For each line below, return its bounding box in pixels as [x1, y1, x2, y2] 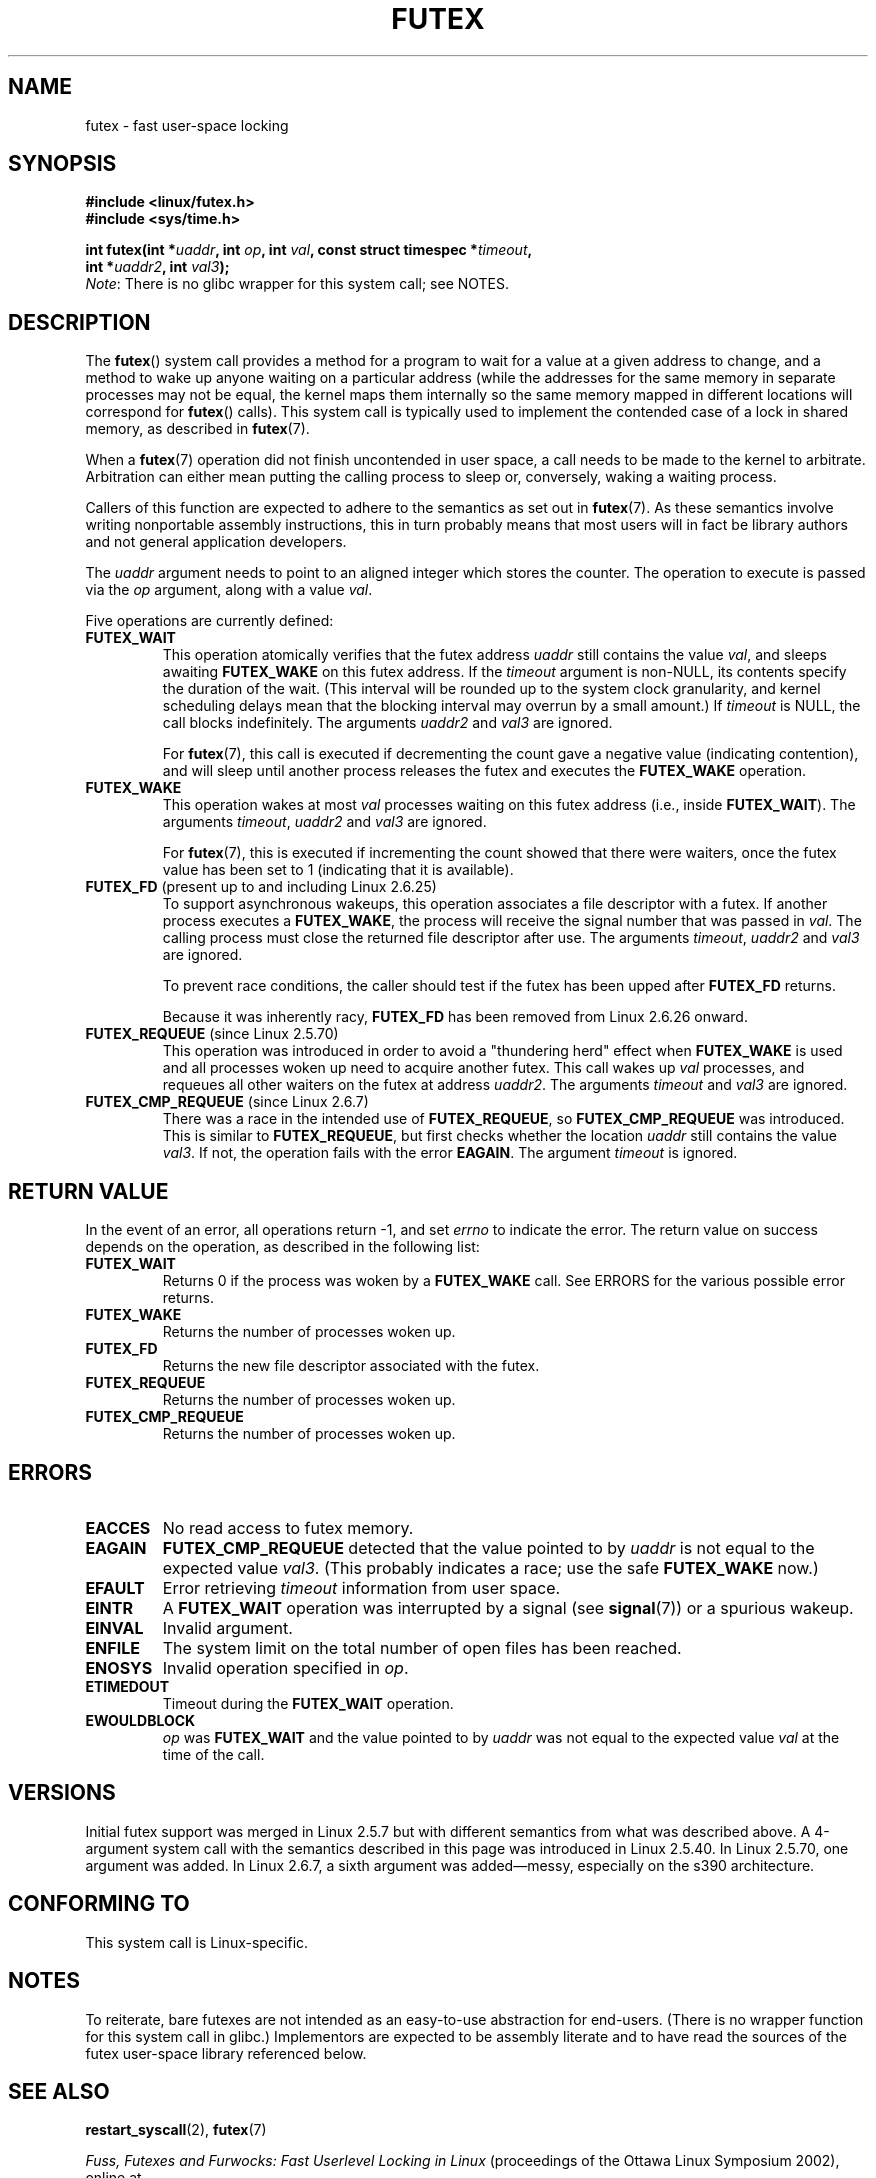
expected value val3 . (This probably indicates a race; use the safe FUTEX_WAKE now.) [162, 1557, 819, 1578]
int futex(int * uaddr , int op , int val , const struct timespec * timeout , [85, 241, 533, 259]
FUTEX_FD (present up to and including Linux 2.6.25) [85, 878, 437, 896]
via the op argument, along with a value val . [85, 581, 373, 599]
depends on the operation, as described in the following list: [85, 1238, 480, 1256]
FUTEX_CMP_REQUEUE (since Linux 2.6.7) [85, 1093, 369, 1111]
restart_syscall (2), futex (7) [85, 2121, 267, 2139]
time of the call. [162, 1745, 265, 1763]
